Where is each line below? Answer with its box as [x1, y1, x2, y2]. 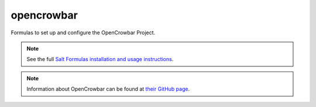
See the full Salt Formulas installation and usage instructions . [26, 56, 174, 63]
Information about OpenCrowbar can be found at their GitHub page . [26, 85, 190, 92]
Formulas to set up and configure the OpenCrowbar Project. [11, 29, 156, 36]
